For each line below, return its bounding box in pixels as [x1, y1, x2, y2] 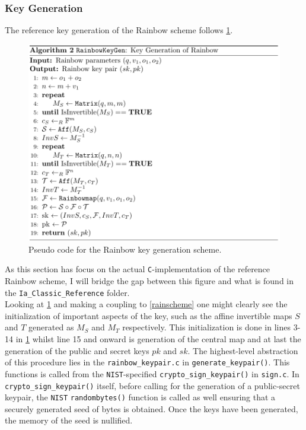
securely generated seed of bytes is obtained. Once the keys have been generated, [5, 402, 298, 415]
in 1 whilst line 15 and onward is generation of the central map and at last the [15, 333, 301, 345]
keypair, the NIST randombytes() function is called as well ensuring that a [5, 391, 276, 403]
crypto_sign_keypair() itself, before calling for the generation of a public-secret [5, 379, 300, 391]
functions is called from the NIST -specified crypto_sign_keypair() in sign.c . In [5, 367, 299, 380]
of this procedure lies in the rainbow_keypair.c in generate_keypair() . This [5, 356, 290, 368]
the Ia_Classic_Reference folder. [5, 286, 130, 298]
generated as [28, 321, 74, 333]
